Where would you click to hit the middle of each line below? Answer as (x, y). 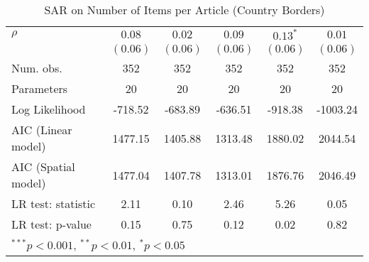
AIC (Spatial (43, 167)
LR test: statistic (54, 203)
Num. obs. (37, 68)
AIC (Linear (42, 130)
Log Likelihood (49, 109)
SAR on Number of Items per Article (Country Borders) (184, 10)
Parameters (40, 88)
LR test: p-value (51, 224)
